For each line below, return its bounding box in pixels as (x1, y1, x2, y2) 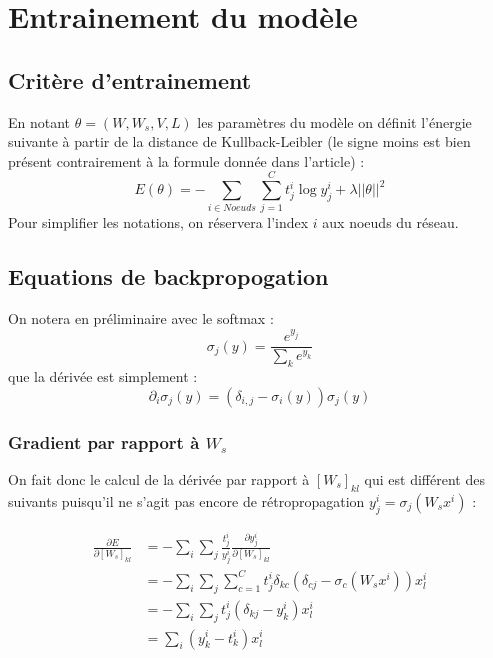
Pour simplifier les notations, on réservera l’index (8, 212, 309, 233)
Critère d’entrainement (8, 64, 252, 95)
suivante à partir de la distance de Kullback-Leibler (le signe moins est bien (8, 131, 471, 152)
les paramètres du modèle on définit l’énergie (197, 111, 472, 132)
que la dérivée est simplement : (8, 366, 198, 387)
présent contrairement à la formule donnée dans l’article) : (8, 150, 365, 171)
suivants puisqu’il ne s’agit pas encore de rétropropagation (8, 490, 365, 511)
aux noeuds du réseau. (322, 212, 459, 233)
